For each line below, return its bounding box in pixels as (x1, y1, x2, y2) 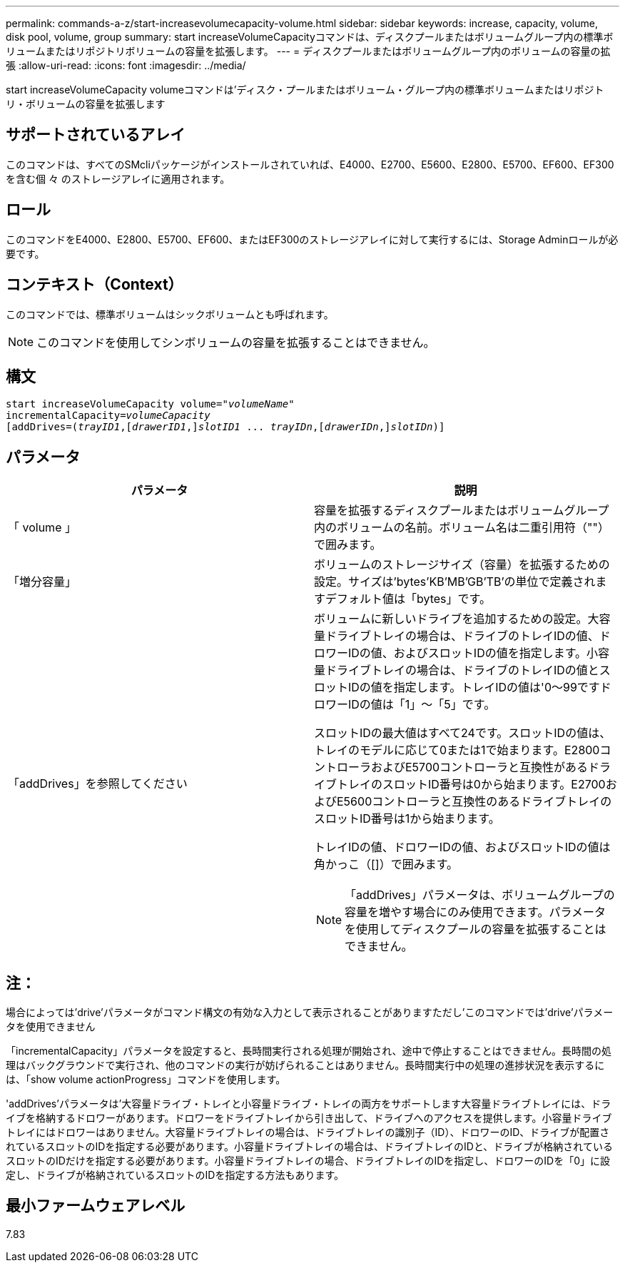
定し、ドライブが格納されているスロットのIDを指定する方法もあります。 (6, 1169, 345, 1182)
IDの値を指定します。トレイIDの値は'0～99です (348, 680, 600, 695)
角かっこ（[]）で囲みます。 (314, 857, 459, 872)
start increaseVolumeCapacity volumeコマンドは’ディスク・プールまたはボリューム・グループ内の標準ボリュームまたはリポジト (6, 83, 604, 96)
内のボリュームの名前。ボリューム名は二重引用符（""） (314, 520, 609, 535)
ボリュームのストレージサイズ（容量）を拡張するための (314, 557, 610, 572)
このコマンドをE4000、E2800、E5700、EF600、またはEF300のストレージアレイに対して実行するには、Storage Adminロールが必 (6, 233, 619, 245)
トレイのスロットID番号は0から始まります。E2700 (337, 777, 606, 792)
